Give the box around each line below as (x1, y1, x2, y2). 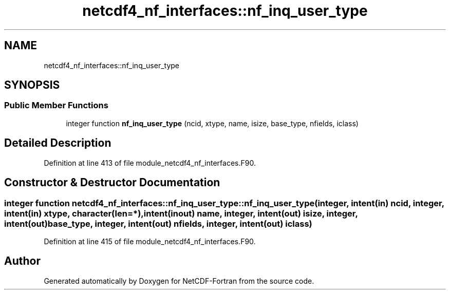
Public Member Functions (4, 100, 108, 111)
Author (4, 254, 41, 268)
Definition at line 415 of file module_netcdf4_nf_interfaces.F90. (44, 237, 256, 246)
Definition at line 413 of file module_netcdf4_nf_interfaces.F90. (44, 158, 256, 167)
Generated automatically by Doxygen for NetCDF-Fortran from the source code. (44, 276, 314, 285)
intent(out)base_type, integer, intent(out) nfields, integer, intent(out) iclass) (4, 218, 312, 229)
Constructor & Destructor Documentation (4, 176, 220, 189)
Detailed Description (4, 136, 111, 150)
